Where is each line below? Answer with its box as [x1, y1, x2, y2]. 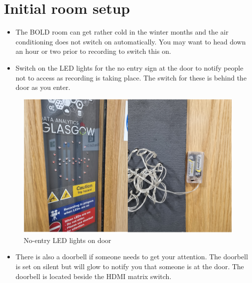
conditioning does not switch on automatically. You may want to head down [15, 36, 246, 46]
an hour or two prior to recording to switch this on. [15, 46, 171, 56]
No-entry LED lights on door [24, 235, 111, 245]
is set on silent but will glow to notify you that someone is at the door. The [15, 261, 244, 271]
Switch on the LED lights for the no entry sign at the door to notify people [15, 62, 244, 73]
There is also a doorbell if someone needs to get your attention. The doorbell [15, 251, 248, 262]
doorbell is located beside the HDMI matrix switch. [15, 271, 172, 281]
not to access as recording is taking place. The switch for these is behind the [15, 72, 247, 82]
